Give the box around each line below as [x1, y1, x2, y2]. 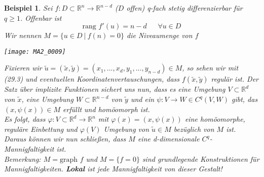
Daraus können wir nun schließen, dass [4, 133, 126, 144]
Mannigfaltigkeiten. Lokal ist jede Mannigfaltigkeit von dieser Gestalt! [4, 163, 222, 174]
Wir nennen [4, 30, 42, 41]
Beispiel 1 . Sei [4, 3, 53, 13]
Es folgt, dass [4, 114, 46, 124]
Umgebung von [103, 123, 149, 134]
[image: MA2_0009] [4, 48, 66, 55]
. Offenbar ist [20, 12, 62, 23]
